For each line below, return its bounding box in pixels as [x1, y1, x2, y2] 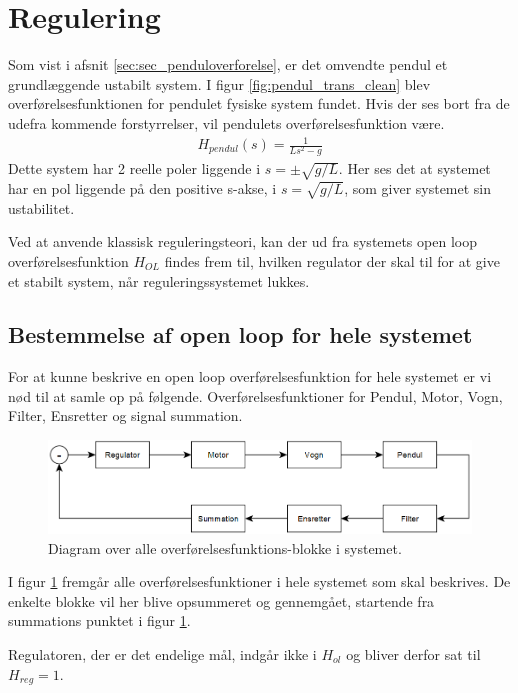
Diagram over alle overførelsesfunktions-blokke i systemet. [48, 537, 402, 558]
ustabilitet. [8, 197, 75, 218]
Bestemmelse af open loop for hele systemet [8, 319, 473, 350]
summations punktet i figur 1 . [8, 610, 191, 631]
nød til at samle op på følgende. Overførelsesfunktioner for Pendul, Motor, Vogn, [8, 385, 503, 406]
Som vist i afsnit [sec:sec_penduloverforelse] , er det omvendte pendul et [8, 54, 448, 75]
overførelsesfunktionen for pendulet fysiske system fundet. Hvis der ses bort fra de [8, 93, 510, 114]
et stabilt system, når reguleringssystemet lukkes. [8, 270, 310, 291]
